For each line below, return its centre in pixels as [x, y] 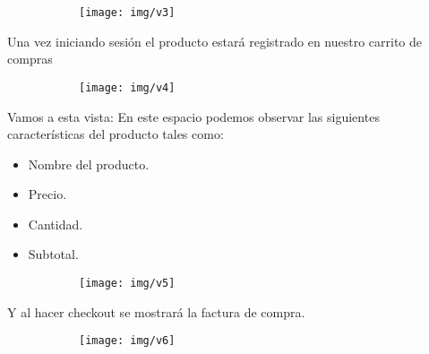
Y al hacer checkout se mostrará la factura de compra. [156, 311]
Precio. [47, 194]
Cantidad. [56, 224]
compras [30, 59]
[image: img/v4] [127, 87]
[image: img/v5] [127, 284]
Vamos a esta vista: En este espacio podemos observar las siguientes [193, 116]
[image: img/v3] [127, 13]
